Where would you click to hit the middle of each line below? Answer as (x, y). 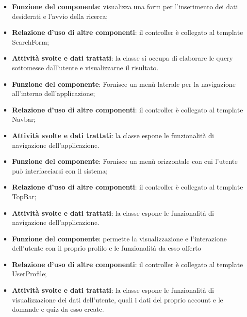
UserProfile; (29, 274)
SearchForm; (30, 41)
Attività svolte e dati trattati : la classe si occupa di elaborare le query (122, 58)
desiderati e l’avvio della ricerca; (60, 16)
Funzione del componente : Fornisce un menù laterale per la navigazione (124, 84)
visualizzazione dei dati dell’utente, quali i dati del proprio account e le (117, 299)
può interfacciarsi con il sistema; (60, 170)
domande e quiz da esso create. (58, 309)
